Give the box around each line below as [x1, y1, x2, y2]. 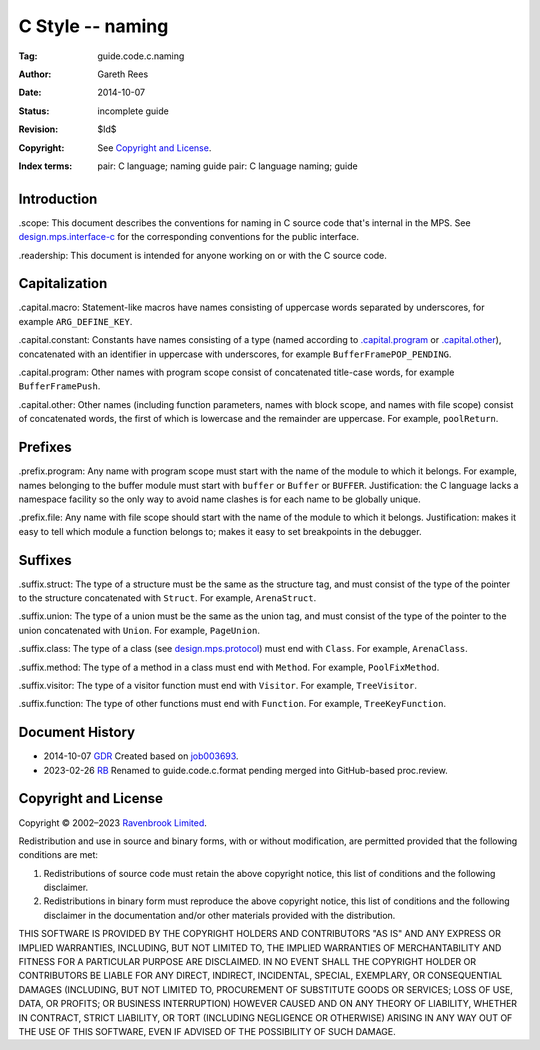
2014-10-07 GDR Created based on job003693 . [43, 750, 239, 762]
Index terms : [18, 160, 73, 172]
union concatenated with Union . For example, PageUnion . [18, 624, 260, 636]
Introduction [18, 190, 98, 207]
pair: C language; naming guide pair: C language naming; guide [97, 160, 359, 172]
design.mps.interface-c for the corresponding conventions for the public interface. [18, 231, 360, 243]
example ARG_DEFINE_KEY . [18, 315, 133, 327]
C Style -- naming [18, 15, 169, 37]
